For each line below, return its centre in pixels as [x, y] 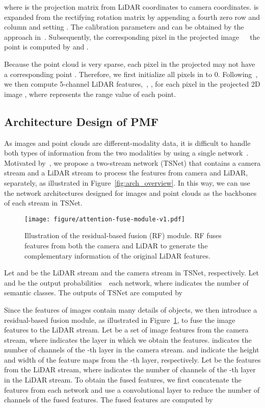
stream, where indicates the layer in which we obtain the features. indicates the [128, 339]
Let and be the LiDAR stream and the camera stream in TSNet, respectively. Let [131, 273]
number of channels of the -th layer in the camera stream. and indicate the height [132, 350]
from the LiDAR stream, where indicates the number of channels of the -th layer [130, 369]
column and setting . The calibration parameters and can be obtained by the [124, 27]
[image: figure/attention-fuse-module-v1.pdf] [105, 219]
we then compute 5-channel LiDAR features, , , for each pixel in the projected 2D [132, 84]
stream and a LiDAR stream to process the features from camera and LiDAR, [126, 173]
